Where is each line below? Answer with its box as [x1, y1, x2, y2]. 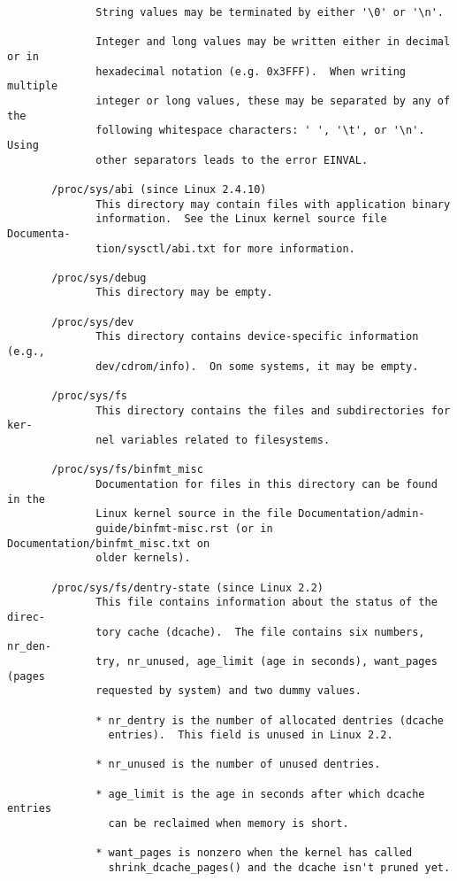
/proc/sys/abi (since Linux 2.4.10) [51, 182, 267, 196]
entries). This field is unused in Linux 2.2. [108, 729, 393, 742]
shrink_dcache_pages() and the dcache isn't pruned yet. [108, 862, 451, 875]
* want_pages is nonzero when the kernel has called [95, 846, 413, 860]
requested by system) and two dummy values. [95, 684, 362, 698]
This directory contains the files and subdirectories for [95, 404, 451, 417]
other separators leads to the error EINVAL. [95, 153, 369, 166]
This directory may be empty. [95, 286, 273, 299]
